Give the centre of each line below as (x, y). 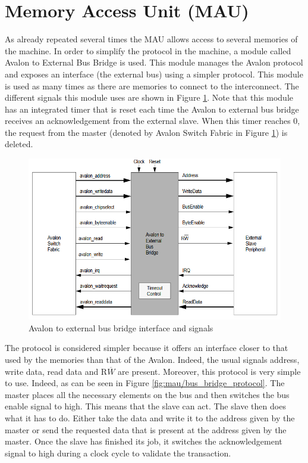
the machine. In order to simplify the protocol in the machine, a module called (148, 50)
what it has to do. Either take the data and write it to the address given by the (150, 417)
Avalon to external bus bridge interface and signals (121, 327)
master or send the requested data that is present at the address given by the (146, 429)
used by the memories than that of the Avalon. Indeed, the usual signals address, (152, 359)
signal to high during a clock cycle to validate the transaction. (118, 453)
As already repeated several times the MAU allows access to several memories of (151, 39)
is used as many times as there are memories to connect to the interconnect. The (152, 86)
